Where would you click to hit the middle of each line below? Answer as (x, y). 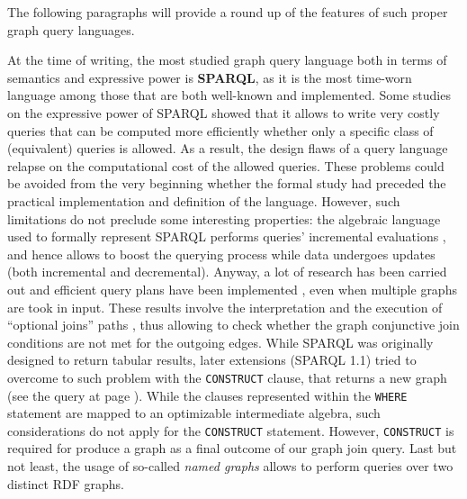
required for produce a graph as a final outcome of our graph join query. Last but (232, 448)
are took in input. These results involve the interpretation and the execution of (225, 307)
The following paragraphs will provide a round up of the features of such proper (228, 12)
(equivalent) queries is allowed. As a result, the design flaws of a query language (228, 148)
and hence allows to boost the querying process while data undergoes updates (221, 254)
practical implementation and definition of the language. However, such (204, 200)
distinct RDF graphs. (66, 483)
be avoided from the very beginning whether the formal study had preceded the (227, 183)
